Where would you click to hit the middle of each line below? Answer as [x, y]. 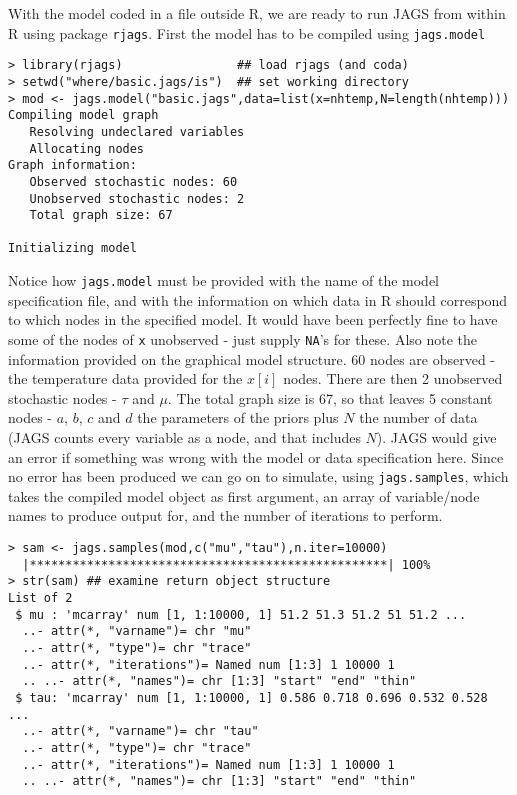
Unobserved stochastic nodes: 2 [137, 198]
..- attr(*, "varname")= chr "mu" [137, 631]
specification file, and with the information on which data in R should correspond [258, 299]
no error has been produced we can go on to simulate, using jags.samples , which [258, 476]
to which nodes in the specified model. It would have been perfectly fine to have [253, 319]
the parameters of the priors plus [238, 417]
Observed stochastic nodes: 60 [133, 181]
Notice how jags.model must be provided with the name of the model [224, 280]
